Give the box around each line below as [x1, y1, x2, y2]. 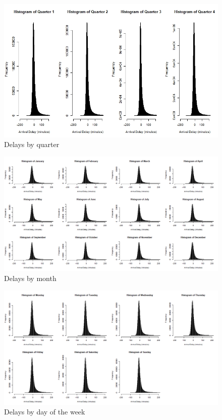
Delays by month [4, 272, 57, 283]
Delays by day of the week [4, 406, 85, 417]
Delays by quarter [4, 139, 60, 150]
